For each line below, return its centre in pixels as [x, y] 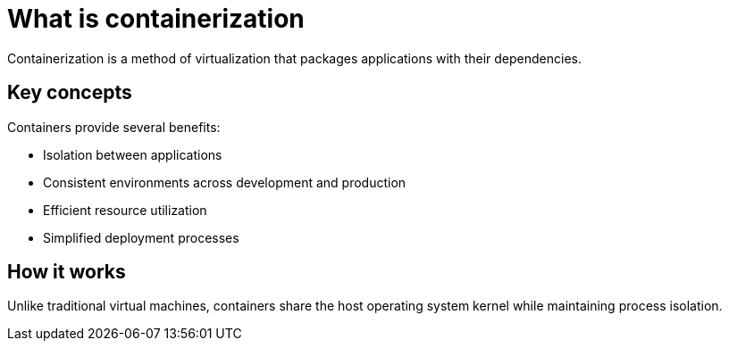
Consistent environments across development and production [225, 182]
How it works [67, 272]
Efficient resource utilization [125, 210]
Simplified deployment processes [141, 237]
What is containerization [156, 19]
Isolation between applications [133, 154]
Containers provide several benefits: [114, 127]
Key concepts [70, 93]
